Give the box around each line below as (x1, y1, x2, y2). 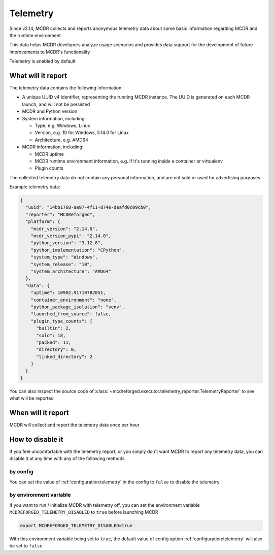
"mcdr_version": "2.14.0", (30, 226, 98, 232)
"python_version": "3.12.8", (30, 240, 104, 246)
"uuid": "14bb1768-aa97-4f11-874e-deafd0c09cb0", (25, 205, 152, 210)
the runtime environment (9, 32, 61, 38)
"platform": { (25, 219, 61, 224)
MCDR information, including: (22, 144, 84, 150)
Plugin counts (35, 165, 63, 171)
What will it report (9, 71, 67, 80)
